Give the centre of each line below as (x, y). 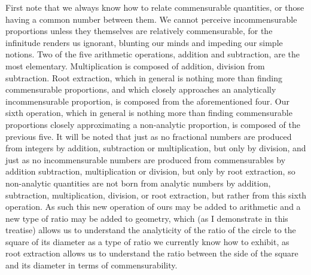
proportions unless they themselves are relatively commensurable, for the (139, 31)
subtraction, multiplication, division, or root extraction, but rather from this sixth (156, 195)
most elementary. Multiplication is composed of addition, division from (135, 65)
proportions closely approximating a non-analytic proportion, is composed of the (153, 124)
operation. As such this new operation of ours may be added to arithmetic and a (153, 207)
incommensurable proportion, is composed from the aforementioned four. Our (147, 101)
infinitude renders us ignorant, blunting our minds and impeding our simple (144, 42)
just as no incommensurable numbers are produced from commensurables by (146, 159)
